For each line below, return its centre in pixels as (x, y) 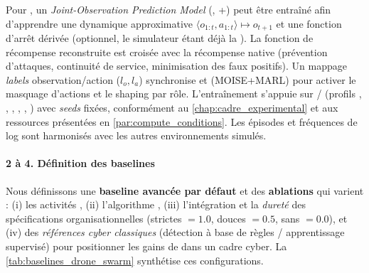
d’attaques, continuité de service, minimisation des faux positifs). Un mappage (177, 66)
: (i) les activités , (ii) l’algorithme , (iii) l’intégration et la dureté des (156, 204)
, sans (288, 218)
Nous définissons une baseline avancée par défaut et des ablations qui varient (185, 190)
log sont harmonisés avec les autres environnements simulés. (136, 135)
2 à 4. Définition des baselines (80, 163)
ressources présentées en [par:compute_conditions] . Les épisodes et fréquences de (182, 121)
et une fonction (309, 23)
